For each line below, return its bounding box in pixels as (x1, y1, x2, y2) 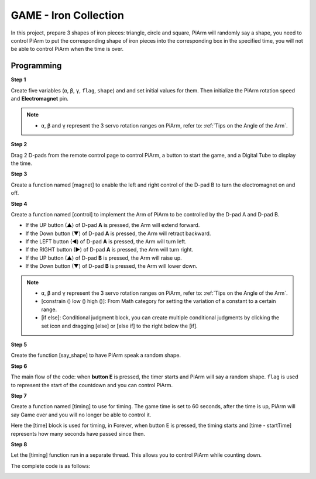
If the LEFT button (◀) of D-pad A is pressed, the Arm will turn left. (25, 238, 187, 245)
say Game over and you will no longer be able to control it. (11, 411, 152, 418)
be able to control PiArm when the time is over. (11, 46, 124, 53)
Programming (11, 61, 62, 71)
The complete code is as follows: (11, 462, 91, 469)
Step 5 (11, 341, 28, 348)
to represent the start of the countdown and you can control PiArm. (11, 381, 173, 388)
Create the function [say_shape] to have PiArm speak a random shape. (11, 352, 181, 359)
